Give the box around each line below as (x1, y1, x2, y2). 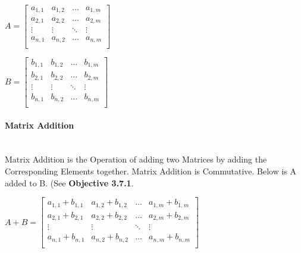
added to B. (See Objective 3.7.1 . (5, 176, 134, 189)
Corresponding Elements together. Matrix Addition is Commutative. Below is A (5, 165, 297, 177)
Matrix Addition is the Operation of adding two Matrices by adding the (5, 153, 267, 165)
